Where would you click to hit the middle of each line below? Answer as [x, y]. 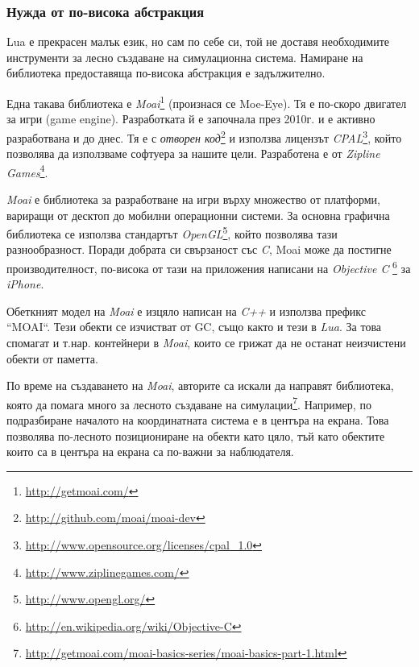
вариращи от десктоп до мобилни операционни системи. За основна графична [198, 215]
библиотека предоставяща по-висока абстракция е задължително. [166, 73]
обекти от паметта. [52, 358]
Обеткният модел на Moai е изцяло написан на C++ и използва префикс [187, 311]
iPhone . [25, 284]
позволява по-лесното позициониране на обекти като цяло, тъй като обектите [196, 435]
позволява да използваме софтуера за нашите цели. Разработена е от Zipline [193, 153]
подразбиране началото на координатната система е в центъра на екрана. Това [198, 420]
